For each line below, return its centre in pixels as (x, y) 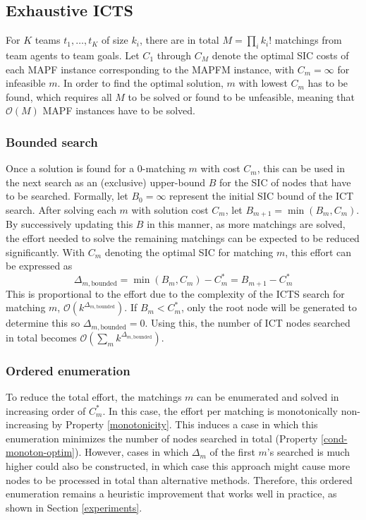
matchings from (308, 40)
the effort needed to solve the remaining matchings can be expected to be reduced (183, 238)
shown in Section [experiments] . (74, 507)
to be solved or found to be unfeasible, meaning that (242, 96)
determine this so (43, 323)
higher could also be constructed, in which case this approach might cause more (178, 465)
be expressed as (39, 266)
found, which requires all (59, 96)
